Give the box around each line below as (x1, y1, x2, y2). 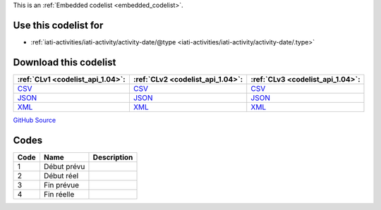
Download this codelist (13, 56, 116, 68)
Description (92, 152, 133, 162)
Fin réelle (43, 189, 75, 199)
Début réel (43, 171, 79, 180)
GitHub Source (13, 116, 56, 124)
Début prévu (43, 161, 85, 171)
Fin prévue (43, 180, 80, 190)
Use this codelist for (13, 19, 104, 31)
